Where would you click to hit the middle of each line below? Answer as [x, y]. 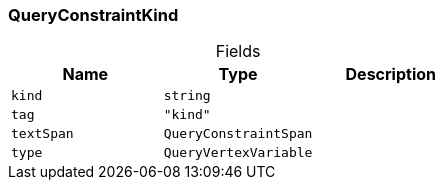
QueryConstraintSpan [238, 134]
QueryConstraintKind [93, 15]
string [187, 96]
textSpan [42, 134]
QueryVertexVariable [238, 153]
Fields [238, 51]
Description [390, 74]
